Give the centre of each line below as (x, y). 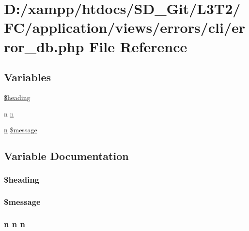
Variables (28, 77)
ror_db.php (44, 46)
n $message (21, 130)
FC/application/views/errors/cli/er (125, 27)
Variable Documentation (66, 156)
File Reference (138, 46)
